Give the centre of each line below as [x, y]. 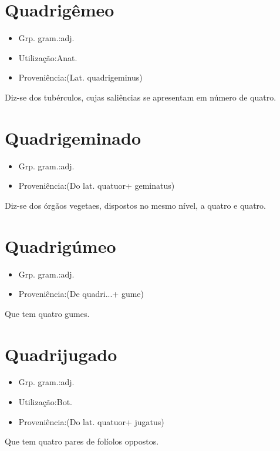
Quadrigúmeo [60, 245]
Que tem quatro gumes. [47, 313]
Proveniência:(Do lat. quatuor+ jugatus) [91, 421]
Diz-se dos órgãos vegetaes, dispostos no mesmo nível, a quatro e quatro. [135, 205]
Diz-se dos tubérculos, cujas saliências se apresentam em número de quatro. [141, 97]
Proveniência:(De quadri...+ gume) [81, 294]
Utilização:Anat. [48, 57]
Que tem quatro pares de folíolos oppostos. [82, 441]
